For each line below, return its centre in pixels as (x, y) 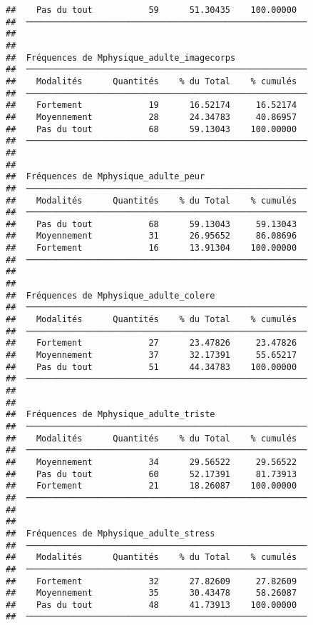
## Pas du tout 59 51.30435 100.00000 (152, 10)
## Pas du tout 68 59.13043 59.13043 (152, 224)
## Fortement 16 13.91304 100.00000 (152, 248)
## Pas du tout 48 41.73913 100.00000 (152, 605)
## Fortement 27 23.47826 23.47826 (152, 343)
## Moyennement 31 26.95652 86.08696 (152, 236)
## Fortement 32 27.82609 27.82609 (152, 581)
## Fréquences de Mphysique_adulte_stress (111, 533)
